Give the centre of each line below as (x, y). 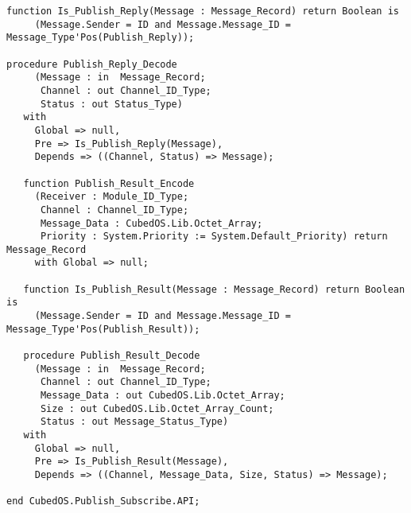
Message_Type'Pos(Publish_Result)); (103, 329)
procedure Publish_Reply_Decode (92, 64)
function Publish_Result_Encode (109, 183)
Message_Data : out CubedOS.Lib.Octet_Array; (163, 396)
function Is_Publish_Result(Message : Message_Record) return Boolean (214, 289)
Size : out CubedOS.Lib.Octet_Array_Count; (157, 408)
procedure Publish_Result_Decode (112, 356)
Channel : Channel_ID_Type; (114, 210)
